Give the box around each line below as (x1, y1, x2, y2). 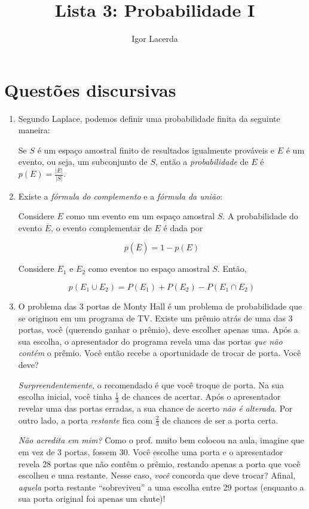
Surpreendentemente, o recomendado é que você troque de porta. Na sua (18, 378, 284, 391)
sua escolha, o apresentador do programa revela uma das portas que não (18, 335, 283, 347)
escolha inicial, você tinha (18, 390, 112, 403)
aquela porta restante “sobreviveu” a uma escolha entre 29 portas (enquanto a (18, 480, 304, 493)
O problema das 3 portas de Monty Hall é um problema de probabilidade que (18, 300, 302, 312)
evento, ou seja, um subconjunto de (18, 155, 148, 168)
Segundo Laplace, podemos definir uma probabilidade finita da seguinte (18, 112, 280, 124)
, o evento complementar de (51, 221, 152, 234)
